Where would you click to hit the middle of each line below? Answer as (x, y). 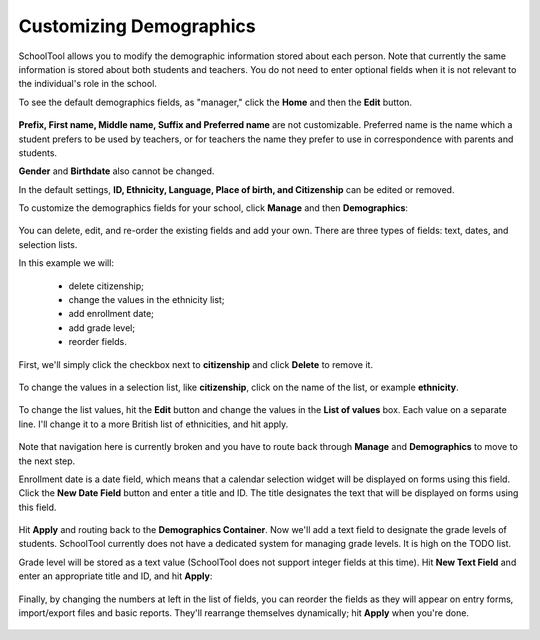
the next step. (47, 461)
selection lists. (48, 244)
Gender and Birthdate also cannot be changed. (116, 171)
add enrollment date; (111, 314)
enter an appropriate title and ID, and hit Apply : (115, 576)
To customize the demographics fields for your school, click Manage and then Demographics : (213, 208)
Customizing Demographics (137, 26)
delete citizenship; (106, 286)
